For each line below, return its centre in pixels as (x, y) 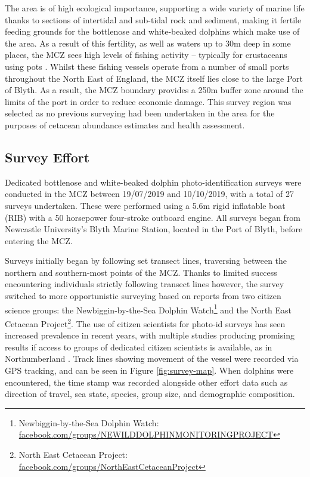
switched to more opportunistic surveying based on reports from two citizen (143, 296)
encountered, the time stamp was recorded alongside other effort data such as (146, 382)
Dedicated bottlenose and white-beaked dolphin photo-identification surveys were (153, 182)
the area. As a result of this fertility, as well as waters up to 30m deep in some (148, 43)
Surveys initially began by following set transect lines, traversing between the (146, 261)
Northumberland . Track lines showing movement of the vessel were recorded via (152, 358)
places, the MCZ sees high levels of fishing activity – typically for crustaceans (146, 55)
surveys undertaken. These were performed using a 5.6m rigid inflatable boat (145, 205)
